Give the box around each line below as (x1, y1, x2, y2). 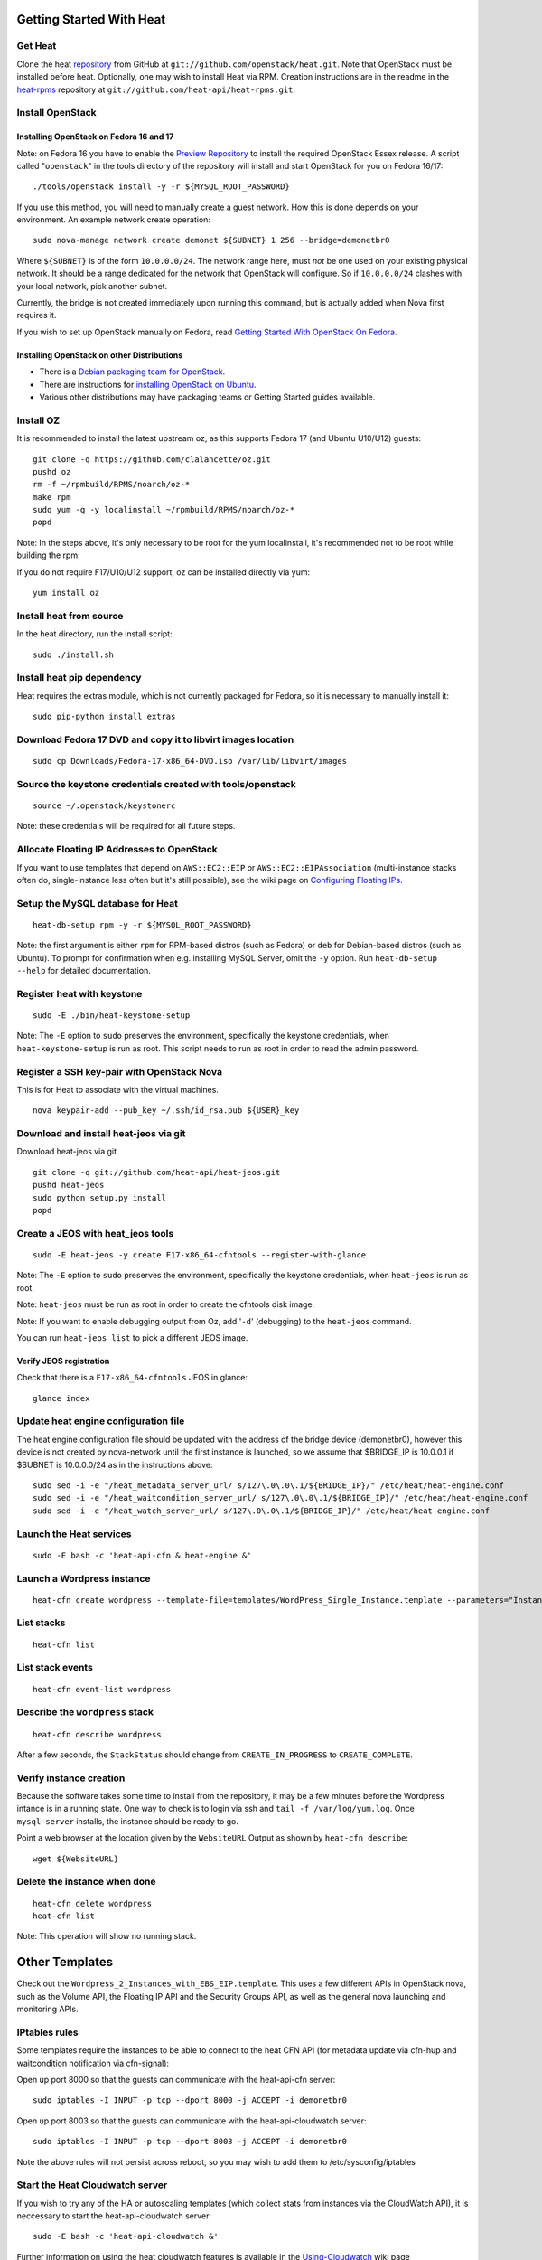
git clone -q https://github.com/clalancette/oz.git (33, 454, 271, 465)
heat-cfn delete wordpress (33, 1898, 153, 1908)
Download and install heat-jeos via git (16, 1127, 186, 1140)
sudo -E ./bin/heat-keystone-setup (33, 1010, 191, 1021)
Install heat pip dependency (16, 672, 142, 684)
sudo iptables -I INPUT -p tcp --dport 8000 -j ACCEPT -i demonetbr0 (33, 2095, 348, 2105)
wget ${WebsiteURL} (33, 1853, 119, 1864)
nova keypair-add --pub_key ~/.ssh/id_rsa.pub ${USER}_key (33, 1106, 300, 1116)
